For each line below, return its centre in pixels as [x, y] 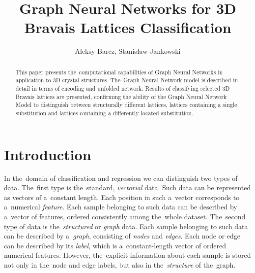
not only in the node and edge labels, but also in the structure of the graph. [120, 264]
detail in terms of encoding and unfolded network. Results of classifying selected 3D [123, 88]
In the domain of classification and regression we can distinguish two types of [121, 178]
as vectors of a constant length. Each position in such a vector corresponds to [122, 197]
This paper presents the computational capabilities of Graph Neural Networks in [119, 72]
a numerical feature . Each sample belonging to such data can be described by [121, 207]
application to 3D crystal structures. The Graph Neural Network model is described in [127, 80]
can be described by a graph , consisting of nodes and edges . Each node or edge [122, 236]
